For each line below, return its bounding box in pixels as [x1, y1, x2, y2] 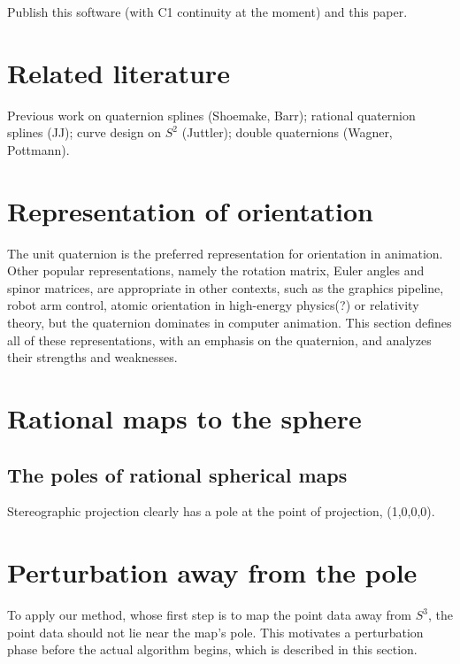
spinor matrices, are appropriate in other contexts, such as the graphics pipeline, [7, 278, 444, 297]
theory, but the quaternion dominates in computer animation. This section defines [7, 313, 452, 331]
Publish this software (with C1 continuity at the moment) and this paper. [7, 3, 408, 20]
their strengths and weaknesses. [7, 348, 178, 367]
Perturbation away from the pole [7, 554, 418, 591]
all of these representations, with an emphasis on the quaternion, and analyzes [7, 330, 432, 349]
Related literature [7, 54, 230, 90]
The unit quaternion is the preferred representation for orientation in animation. [7, 243, 443, 262]
